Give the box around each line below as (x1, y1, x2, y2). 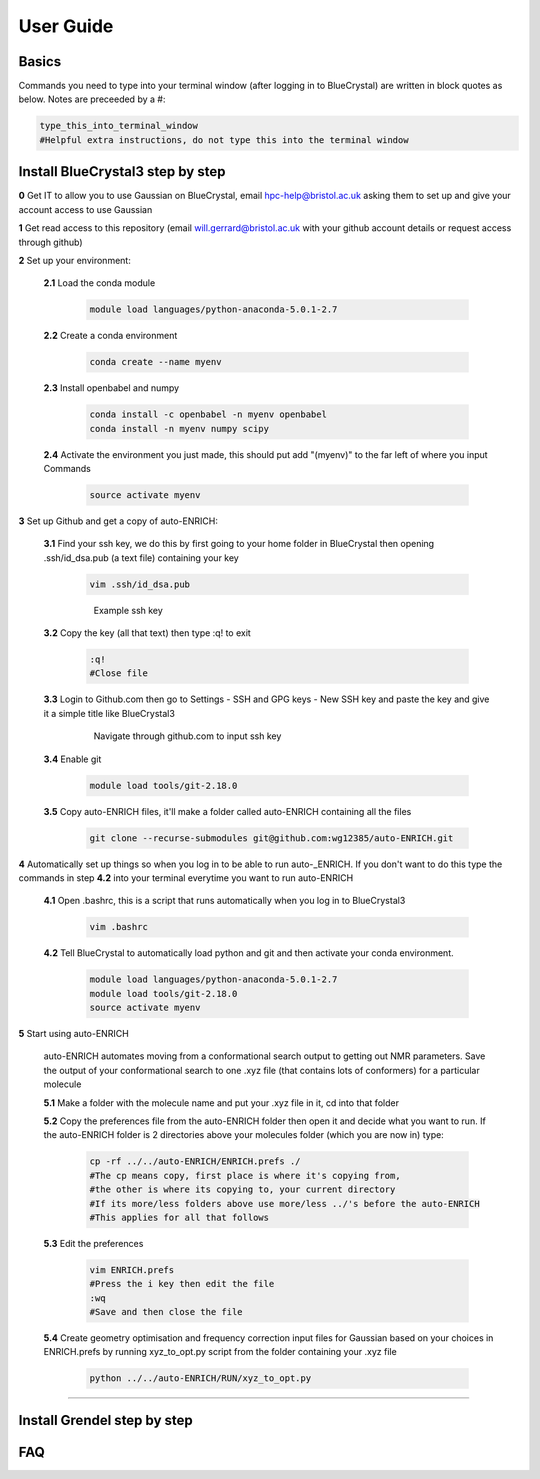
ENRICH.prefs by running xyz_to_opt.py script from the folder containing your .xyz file (43, 1346, 397, 1358)
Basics (18, 53, 62, 70)
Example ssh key (93, 604, 164, 616)
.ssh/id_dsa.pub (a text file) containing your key (43, 551, 239, 564)
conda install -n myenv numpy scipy (89, 423, 270, 434)
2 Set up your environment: (18, 254, 132, 266)
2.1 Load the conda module (43, 277, 156, 289)
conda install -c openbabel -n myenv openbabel (89, 409, 327, 420)
